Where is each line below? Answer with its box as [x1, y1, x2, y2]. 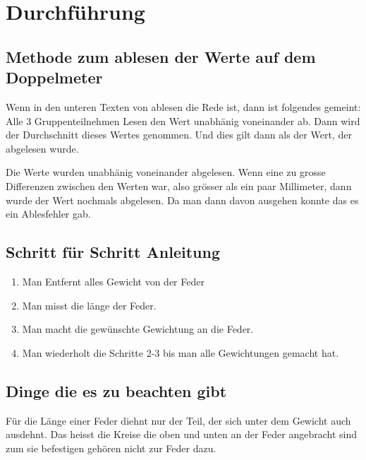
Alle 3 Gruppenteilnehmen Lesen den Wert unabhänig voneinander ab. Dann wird [6, 113, 360, 128]
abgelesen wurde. [6, 141, 79, 155]
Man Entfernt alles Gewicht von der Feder [22, 273, 205, 288]
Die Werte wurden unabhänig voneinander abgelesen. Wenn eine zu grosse [6, 165, 326, 179]
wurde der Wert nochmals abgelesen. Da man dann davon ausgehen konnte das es [6, 192, 359, 207]
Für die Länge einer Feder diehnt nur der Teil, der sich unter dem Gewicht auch [6, 413, 351, 427]
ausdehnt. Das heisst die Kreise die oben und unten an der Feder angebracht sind [6, 427, 358, 442]
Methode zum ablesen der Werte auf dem [6, 45, 316, 67]
